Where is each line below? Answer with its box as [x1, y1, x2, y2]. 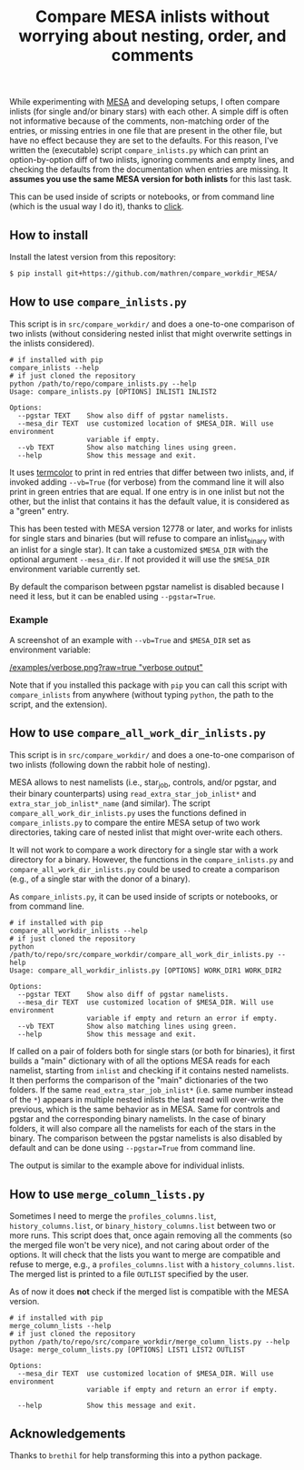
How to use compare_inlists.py [9, 294, 188, 310]
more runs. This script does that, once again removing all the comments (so [9, 1230, 292, 1241]
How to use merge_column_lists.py [9, 1186, 206, 1202]
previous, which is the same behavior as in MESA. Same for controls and [9, 1103, 281, 1115]
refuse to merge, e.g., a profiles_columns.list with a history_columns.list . [9, 1259, 295, 1270]
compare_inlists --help [9, 363, 100, 372]
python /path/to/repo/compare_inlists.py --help [9, 379, 197, 388]
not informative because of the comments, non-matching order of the [9, 116, 270, 126]
